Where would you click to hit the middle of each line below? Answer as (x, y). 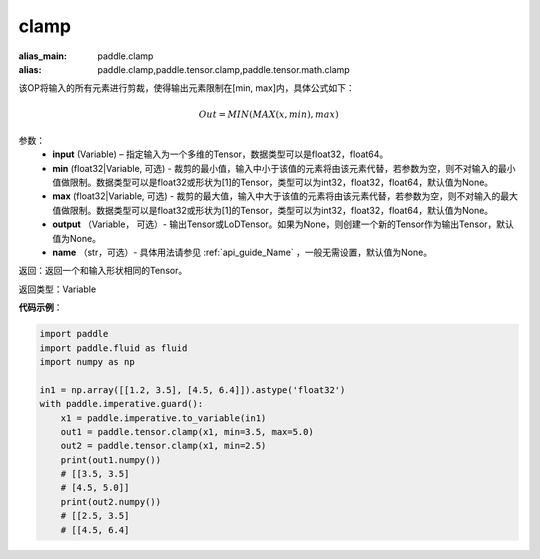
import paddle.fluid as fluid (113, 348)
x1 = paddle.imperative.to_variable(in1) (163, 418)
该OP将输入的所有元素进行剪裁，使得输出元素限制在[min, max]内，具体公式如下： (186, 88)
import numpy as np (87, 361)
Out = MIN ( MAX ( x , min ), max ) (268, 114)
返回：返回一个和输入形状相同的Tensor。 (103, 271)
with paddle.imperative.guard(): (121, 404)
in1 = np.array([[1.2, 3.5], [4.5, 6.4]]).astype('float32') (192, 389)
